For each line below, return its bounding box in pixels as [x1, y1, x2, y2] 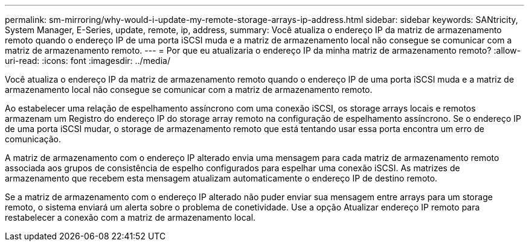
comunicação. [5, 134, 62, 144]
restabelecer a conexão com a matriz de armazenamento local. [5, 212, 256, 222]
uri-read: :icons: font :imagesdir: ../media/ [5, 55, 170, 66]
